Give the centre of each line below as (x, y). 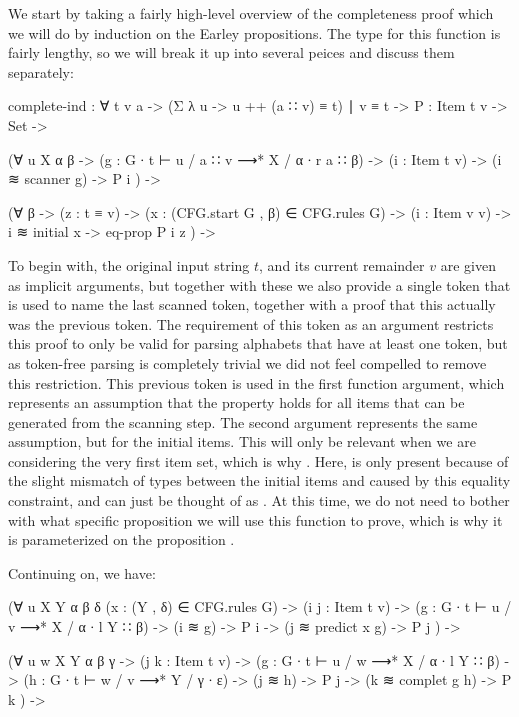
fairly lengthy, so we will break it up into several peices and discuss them (231, 52)
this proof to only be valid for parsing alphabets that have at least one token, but (258, 343)
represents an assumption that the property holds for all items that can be (236, 402)
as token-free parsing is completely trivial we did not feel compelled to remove (247, 362)
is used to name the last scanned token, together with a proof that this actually (252, 304)
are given (468, 264)
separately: (41, 71)
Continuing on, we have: (82, 572)
